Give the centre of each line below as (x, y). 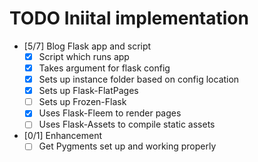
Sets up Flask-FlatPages (88, 91)
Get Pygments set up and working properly (127, 146)
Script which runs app (84, 56)
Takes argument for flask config (104, 68)
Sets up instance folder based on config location (139, 79)
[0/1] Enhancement (63, 136)
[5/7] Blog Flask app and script (87, 46)
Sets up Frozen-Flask (82, 102)
